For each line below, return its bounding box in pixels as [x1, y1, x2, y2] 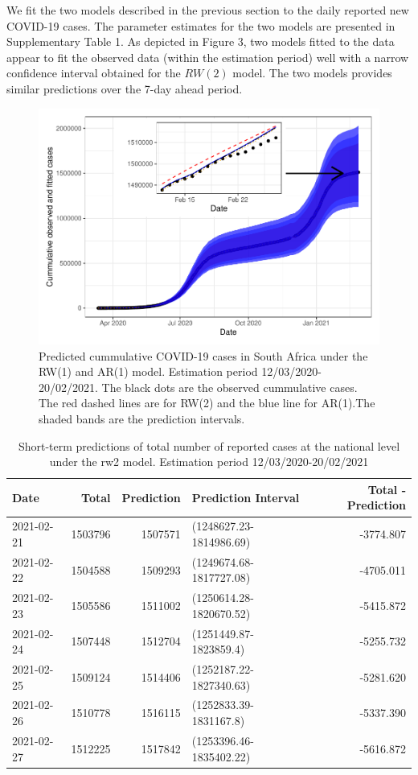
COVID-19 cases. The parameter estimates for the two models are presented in [6, 17, 395, 34]
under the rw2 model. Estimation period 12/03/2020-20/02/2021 [49, 453, 369, 470]
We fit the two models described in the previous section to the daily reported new [6, 2, 409, 18]
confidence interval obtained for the [6, 64, 181, 81]
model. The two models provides [232, 64, 392, 81]
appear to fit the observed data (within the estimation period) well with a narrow [6, 48, 409, 65]
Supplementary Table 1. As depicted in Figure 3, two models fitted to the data [6, 33, 395, 50]
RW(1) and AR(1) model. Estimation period [39, 363, 258, 380]
